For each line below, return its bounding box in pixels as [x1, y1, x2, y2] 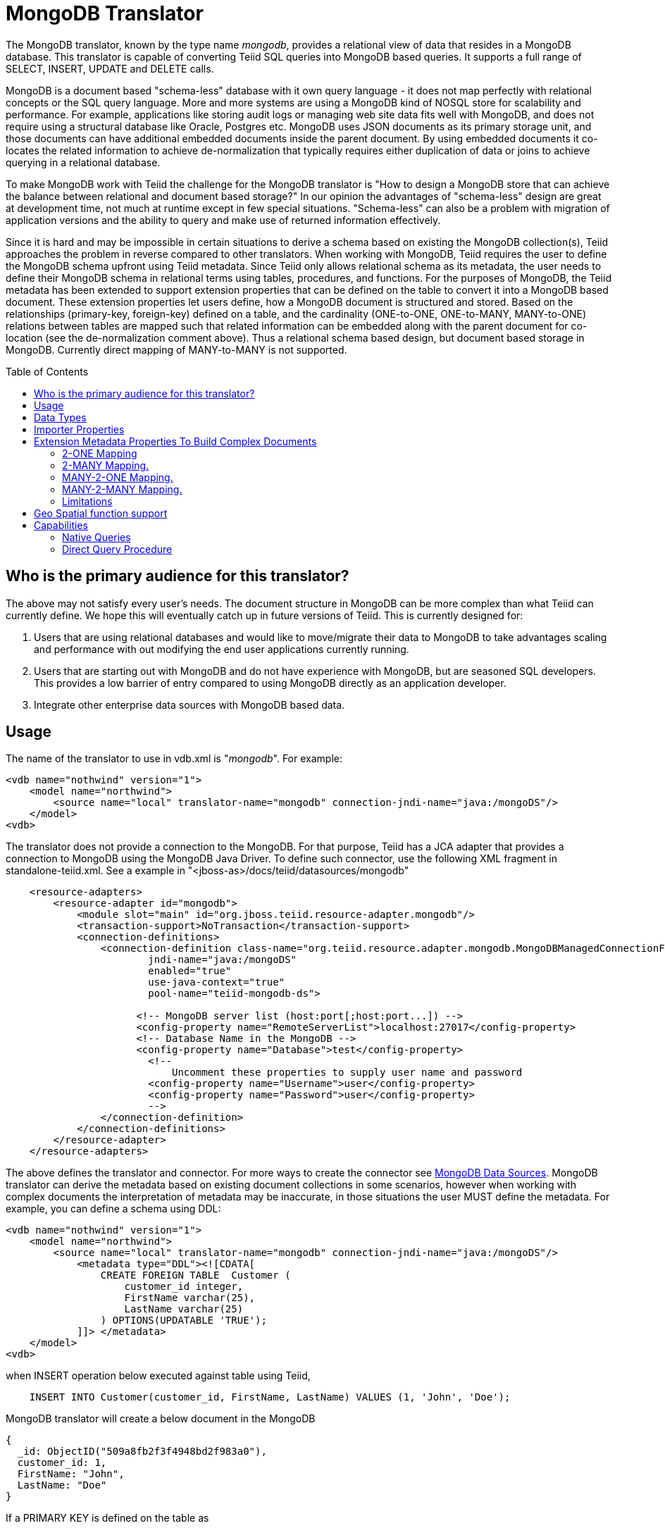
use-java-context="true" [148, 976, 285, 988]
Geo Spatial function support [34, 507, 168, 519]
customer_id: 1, [17, 1457, 107, 1469]
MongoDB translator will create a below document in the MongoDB [6, 1412, 316, 1425]
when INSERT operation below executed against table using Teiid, [6, 1369, 311, 1382]
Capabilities [34, 518, 88, 531]
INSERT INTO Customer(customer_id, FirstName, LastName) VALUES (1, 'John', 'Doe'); [29, 1391, 511, 1403]
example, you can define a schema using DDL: [6, 1203, 221, 1215]
